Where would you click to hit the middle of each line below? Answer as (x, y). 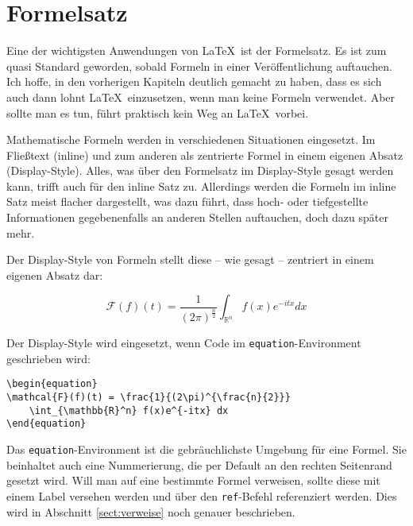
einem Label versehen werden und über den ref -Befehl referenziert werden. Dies (202, 495)
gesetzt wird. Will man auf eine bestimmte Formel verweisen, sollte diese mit (193, 480)
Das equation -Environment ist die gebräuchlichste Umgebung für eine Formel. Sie (206, 449)
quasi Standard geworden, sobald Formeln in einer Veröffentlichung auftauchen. (199, 66)
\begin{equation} (52, 384)
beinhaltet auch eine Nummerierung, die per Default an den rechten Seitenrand (199, 464)
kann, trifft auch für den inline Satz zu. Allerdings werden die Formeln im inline (201, 186)
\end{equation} (46, 424)
